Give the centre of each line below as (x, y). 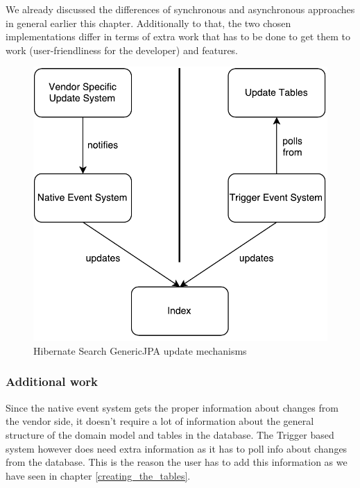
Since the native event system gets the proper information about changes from (172, 407)
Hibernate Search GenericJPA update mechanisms (140, 350)
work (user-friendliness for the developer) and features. (122, 50)
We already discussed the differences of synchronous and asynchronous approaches (180, 9)
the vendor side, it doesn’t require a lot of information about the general (160, 421)
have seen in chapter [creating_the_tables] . (98, 475)
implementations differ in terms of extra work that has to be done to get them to (178, 36)
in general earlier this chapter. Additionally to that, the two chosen (148, 23)
